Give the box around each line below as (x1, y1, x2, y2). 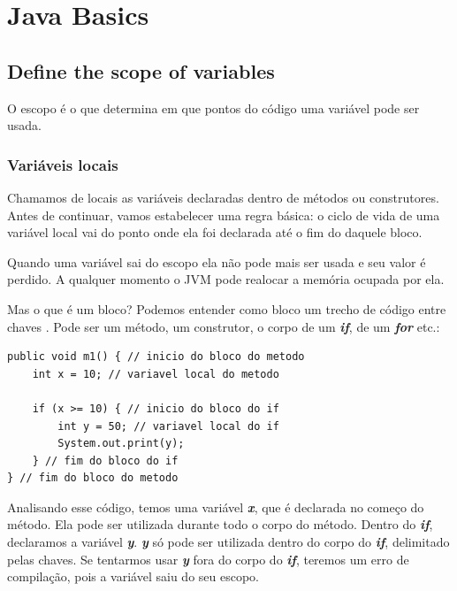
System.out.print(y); (57, 437, 185, 450)
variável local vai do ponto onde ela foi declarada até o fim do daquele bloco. (7, 223, 423, 242)
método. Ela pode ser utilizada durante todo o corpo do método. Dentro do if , (7, 515, 433, 533)
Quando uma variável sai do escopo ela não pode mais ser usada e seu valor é (7, 252, 426, 271)
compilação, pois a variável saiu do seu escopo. (7, 567, 259, 586)
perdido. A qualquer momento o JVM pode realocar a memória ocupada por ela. (7, 270, 445, 288)
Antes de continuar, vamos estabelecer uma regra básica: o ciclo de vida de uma (7, 205, 440, 224)
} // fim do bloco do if (32, 454, 179, 467)
